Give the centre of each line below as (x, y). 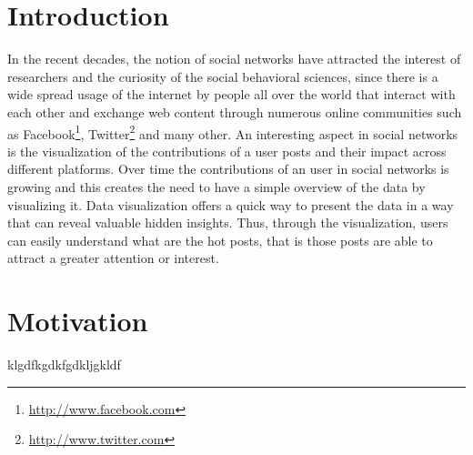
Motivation (78, 321)
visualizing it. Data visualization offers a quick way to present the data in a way (231, 204)
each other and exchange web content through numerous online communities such (235, 111)
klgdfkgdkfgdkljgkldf (64, 364)
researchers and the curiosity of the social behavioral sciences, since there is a (223, 76)
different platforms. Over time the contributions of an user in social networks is (228, 169)
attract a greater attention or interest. (113, 258)
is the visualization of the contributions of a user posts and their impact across (227, 151)
